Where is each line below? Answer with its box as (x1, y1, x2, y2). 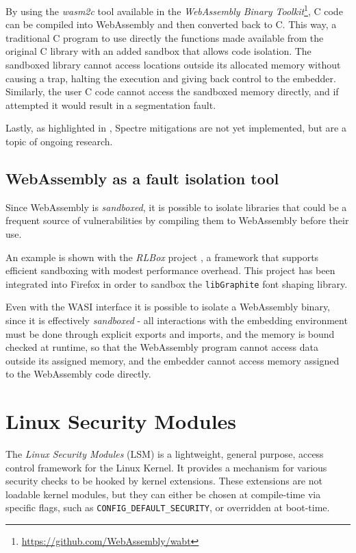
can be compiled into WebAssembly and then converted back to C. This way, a (5, 17, 337, 32)
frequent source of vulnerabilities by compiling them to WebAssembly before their (5, 213, 349, 228)
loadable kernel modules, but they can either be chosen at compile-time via (5, 487, 321, 501)
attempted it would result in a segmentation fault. (5, 97, 216, 112)
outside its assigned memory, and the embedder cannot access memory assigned (5, 353, 340, 367)
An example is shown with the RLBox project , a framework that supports (5, 249, 319, 264)
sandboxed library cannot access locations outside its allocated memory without (5, 58, 341, 72)
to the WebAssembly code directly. (5, 367, 151, 381)
